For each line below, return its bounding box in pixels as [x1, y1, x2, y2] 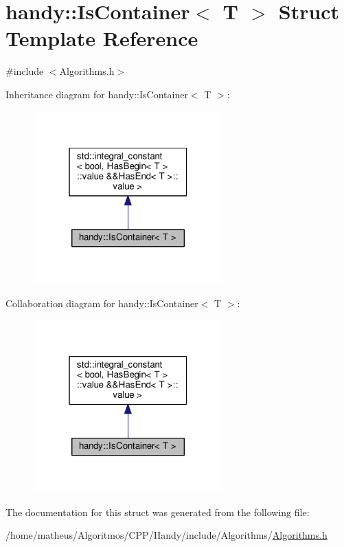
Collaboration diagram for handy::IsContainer [5, 295, 198, 310]
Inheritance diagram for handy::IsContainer [5, 87, 188, 101]
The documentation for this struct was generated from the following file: [5, 504, 310, 519]
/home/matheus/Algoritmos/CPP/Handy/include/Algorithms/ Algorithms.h [5, 528, 328, 542]
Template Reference [5, 24, 198, 52]
